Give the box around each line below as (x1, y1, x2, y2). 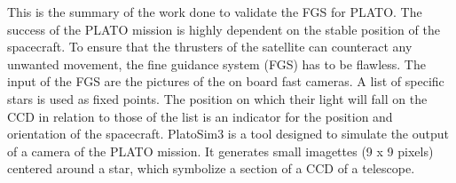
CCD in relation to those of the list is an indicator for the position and (7, 107, 393, 125)
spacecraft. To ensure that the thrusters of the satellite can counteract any (7, 37, 413, 56)
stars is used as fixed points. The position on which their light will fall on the (7, 89, 428, 107)
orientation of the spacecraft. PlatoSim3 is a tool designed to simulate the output (7, 124, 449, 143)
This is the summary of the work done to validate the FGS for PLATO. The (7, 3, 422, 20)
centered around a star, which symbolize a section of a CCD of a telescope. (7, 159, 415, 178)
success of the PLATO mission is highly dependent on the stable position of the (7, 20, 440, 38)
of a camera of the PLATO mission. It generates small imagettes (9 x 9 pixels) (7, 141, 434, 160)
